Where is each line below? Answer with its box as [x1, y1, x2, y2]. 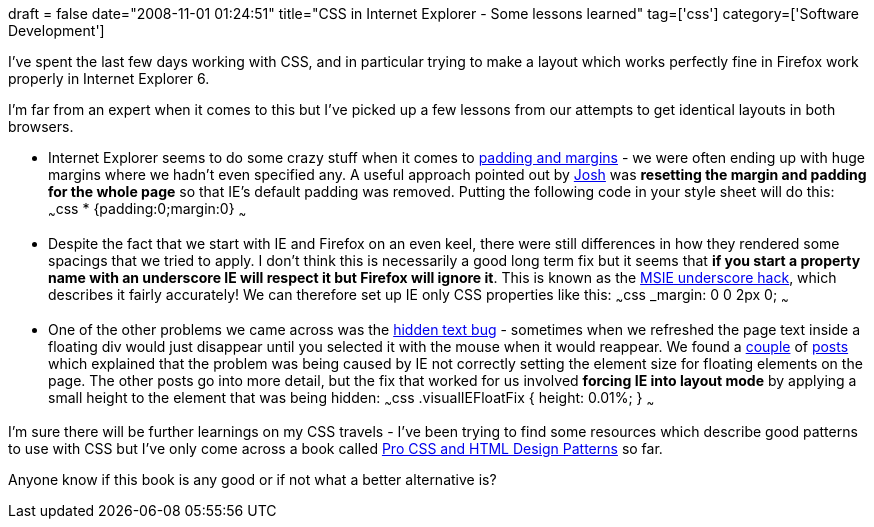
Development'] [8, 22, 105, 39]
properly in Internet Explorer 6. [8, 70, 210, 87]
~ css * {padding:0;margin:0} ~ [48, 200, 247, 221]
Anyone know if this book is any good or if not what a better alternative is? [8, 471, 497, 489]
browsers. [8, 118, 74, 135]
